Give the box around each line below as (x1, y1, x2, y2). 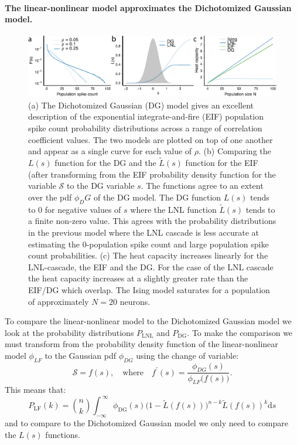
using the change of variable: (136, 349, 239, 361)
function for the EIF (185, 156, 258, 168)
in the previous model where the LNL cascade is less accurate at (28, 226, 259, 238)
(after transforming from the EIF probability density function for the (28, 168, 276, 180)
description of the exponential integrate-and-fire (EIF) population (28, 110, 264, 123)
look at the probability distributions (5, 326, 134, 338)
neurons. (120, 295, 151, 307)
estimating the (28, 237, 80, 250)
